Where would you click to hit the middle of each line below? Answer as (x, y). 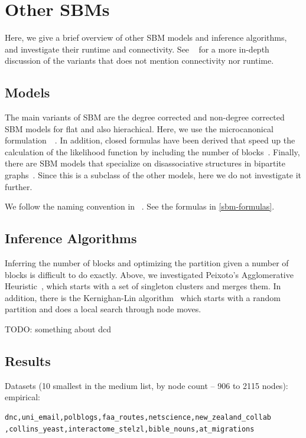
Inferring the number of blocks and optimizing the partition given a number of (147, 263)
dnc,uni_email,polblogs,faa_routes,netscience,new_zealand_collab (138, 418)
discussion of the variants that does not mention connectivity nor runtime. (139, 61)
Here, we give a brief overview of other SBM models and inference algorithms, (146, 37)
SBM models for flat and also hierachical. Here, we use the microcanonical (139, 128)
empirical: (22, 397)
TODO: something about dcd (58, 329)
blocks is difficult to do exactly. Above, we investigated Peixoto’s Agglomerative (149, 274)
